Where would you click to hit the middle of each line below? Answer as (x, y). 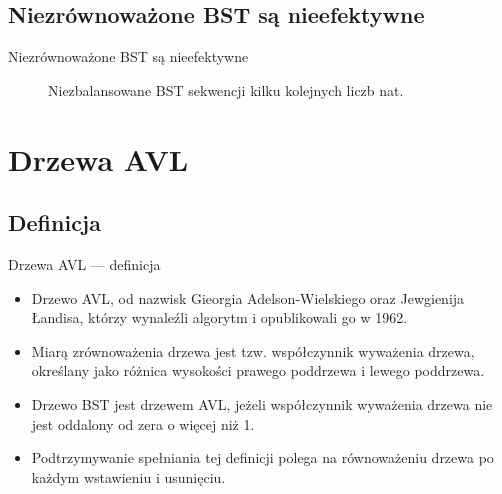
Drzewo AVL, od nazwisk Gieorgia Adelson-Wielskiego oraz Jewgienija (248, 297)
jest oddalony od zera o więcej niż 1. (143, 423)
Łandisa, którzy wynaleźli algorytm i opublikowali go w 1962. (219, 317)
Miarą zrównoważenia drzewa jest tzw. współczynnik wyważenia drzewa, (253, 350)
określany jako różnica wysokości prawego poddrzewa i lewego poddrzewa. (258, 370)
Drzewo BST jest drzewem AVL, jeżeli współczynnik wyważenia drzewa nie (262, 403)
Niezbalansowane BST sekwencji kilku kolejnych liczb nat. (226, 89)
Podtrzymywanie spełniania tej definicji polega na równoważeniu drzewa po (262, 457)
